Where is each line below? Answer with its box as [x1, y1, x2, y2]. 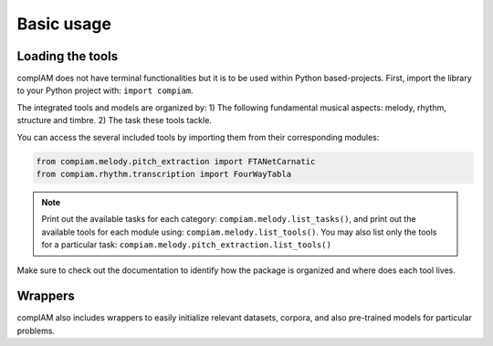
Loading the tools [16, 48, 119, 64]
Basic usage [16, 14, 111, 34]
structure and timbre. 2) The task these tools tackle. [16, 115, 212, 126]
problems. [16, 325, 55, 336]
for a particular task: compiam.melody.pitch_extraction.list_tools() [41, 239, 332, 250]
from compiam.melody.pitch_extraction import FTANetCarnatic [36, 156, 316, 166]
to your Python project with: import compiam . [16, 85, 194, 96]
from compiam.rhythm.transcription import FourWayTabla [36, 169, 292, 179]
